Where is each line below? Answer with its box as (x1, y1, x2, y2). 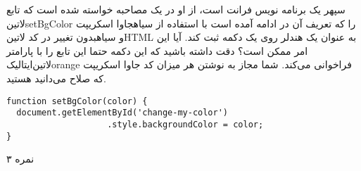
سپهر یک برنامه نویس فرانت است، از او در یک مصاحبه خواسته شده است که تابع (6, 2, 346, 16)
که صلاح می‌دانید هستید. (6, 70, 106, 85)
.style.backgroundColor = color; (107, 119, 264, 129)
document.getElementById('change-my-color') (16, 108, 228, 118)
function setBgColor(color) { (6, 96, 148, 106)
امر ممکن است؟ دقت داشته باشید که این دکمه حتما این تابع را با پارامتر (6, 43, 308, 58)
